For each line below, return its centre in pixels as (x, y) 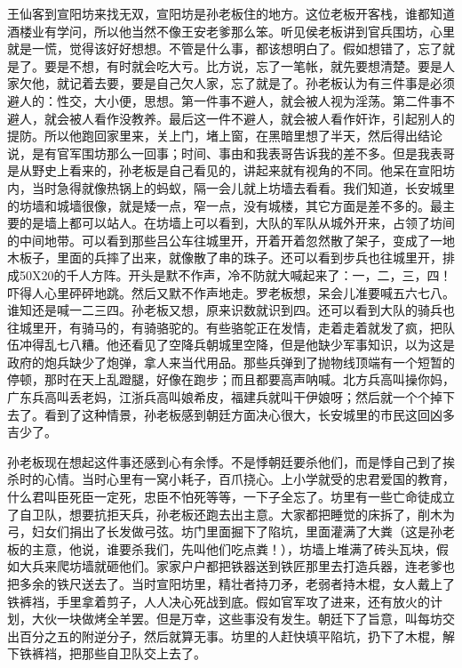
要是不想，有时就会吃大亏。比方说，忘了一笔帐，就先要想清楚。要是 (243, 65)
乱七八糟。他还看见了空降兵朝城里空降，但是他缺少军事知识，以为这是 (249, 345)
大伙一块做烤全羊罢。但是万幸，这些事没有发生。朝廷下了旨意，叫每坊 (237, 619)
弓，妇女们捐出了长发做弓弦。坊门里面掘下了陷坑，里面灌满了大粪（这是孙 (225, 531)
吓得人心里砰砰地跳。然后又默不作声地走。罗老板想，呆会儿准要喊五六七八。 (231, 292)
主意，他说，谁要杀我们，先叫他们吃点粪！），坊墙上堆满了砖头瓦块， (234, 548)
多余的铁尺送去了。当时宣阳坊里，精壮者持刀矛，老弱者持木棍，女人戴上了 (237, 583)
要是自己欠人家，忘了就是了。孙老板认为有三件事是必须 (293, 83)
